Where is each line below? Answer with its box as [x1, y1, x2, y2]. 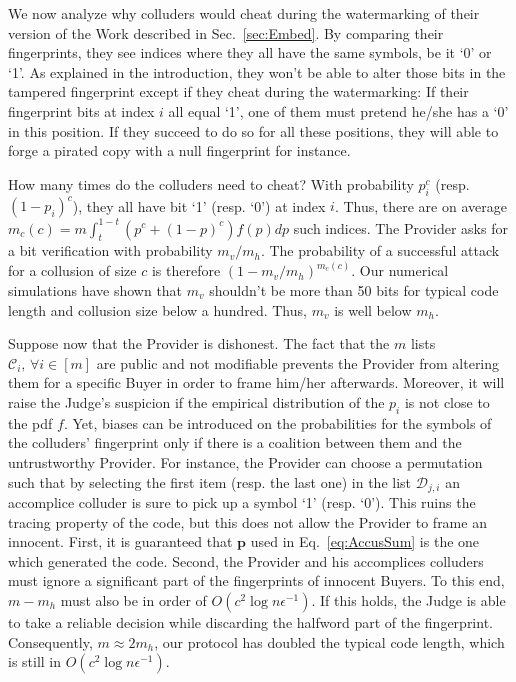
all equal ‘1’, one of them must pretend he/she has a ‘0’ [168, 100, 509, 121]
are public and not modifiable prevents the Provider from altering [96, 352, 500, 373]
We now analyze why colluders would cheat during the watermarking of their [8, 3, 480, 23]
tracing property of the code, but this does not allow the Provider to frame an [8, 511, 487, 532]
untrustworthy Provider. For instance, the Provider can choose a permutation [8, 451, 483, 472]
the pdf [8, 412, 53, 433]
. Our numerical [351, 260, 449, 281]
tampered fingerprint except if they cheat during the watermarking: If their [8, 81, 469, 102]
